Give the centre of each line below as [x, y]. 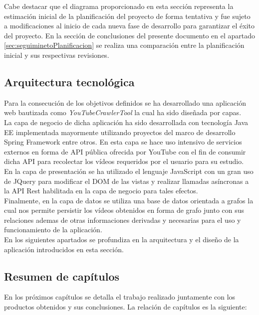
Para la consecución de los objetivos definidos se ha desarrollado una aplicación [125, 102]
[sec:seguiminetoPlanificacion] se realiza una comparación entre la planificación [124, 45]
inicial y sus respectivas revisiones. [57, 55]
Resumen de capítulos [62, 276]
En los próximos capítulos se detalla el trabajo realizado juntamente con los [120, 297]
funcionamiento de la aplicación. [53, 230]
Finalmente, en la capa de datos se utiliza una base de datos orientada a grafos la [129, 200]
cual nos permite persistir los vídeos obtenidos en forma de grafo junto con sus [124, 210]
